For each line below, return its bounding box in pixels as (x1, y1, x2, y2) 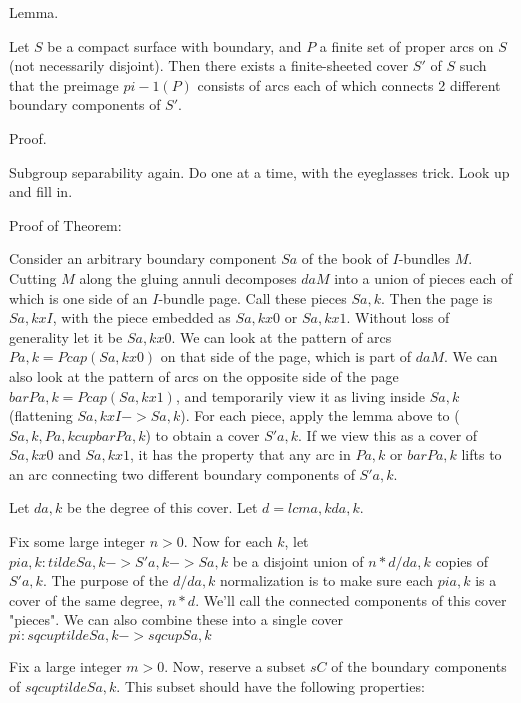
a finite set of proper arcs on (319, 35, 494, 56)
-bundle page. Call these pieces (158, 287, 347, 308)
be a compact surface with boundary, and (47, 35, 302, 56)
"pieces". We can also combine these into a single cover (9, 609, 343, 630)
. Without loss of (346, 307, 450, 328)
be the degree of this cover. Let (66, 497, 258, 518)
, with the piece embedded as (52, 307, 231, 328)
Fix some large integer (9, 531, 146, 552)
